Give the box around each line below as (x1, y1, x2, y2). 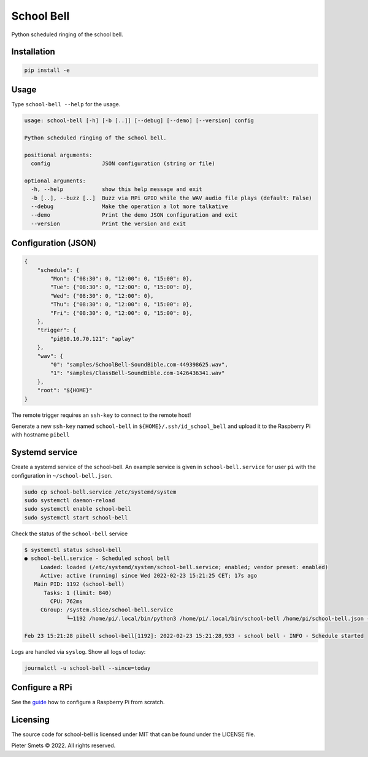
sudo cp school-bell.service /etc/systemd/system (24, 488, 177, 495)
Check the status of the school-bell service (11, 530, 128, 537)
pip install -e (24, 66, 70, 74)
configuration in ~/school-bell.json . (11, 472, 113, 479)
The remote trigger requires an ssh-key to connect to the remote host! (11, 411, 191, 419)
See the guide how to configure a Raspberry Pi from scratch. (11, 699, 165, 706)
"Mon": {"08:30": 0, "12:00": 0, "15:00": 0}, (50, 275, 193, 282)
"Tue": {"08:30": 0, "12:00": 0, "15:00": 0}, (50, 284, 193, 291)
